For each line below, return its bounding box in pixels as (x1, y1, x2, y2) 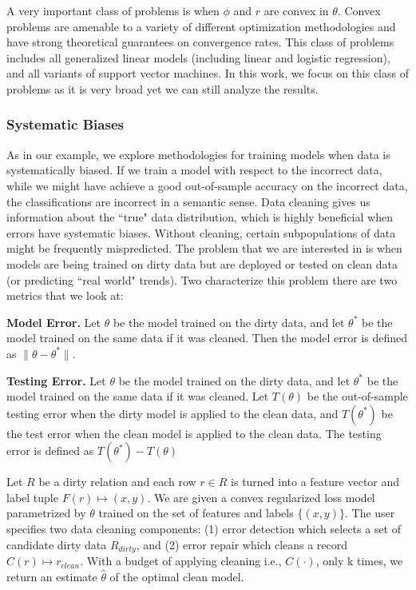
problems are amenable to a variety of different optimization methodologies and (6, 18, 396, 34)
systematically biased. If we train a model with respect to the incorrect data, (6, 161, 382, 178)
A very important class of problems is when (6, 2, 220, 18)
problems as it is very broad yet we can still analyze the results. (6, 80, 319, 97)
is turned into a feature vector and (231, 473, 400, 490)
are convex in (263, 2, 329, 18)
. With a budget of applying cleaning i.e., (80, 552, 282, 569)
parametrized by (6, 504, 86, 521)
